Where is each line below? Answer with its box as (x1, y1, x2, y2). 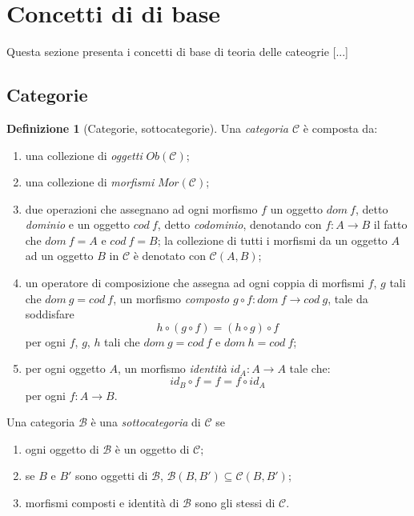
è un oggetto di (115, 440, 190, 457)
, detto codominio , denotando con (157, 216, 322, 233)
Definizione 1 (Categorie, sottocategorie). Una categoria (6, 119, 288, 136)
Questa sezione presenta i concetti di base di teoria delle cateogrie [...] (6, 43, 348, 60)
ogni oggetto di (25, 440, 99, 457)
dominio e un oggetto (25, 216, 131, 233)
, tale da (328, 290, 368, 306)
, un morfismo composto (113, 290, 230, 306)
